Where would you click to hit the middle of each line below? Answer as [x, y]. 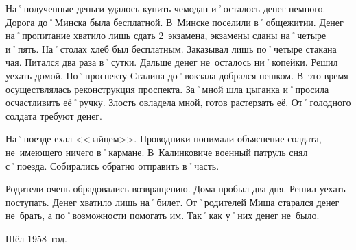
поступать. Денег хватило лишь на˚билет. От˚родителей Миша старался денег [173, 202]
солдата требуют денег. [54, 115]
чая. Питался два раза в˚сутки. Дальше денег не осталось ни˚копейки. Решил [172, 62]
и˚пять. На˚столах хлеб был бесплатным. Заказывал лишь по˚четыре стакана [171, 48]
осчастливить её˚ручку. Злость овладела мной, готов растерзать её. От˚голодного [178, 102]
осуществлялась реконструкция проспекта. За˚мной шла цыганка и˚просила [167, 89]
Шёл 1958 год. [36, 238]
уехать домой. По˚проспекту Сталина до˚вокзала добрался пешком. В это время [177, 75]
